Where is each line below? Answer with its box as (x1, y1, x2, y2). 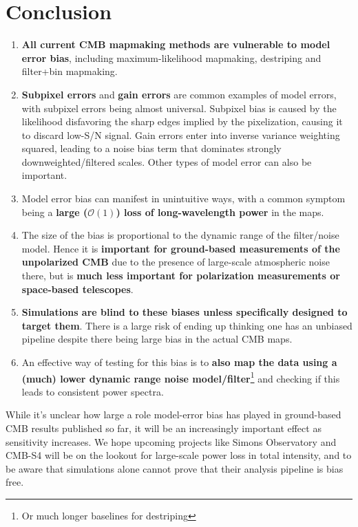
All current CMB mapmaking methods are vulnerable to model (21, 37, 330, 52)
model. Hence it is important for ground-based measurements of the (21, 241, 340, 255)
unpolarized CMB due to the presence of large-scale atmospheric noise (21, 255, 330, 269)
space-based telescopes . (21, 281, 134, 296)
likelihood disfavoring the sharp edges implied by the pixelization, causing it (21, 114, 343, 129)
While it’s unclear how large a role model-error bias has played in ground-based (6, 407, 341, 422)
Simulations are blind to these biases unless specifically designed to (21, 305, 348, 319)
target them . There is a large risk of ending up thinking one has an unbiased (21, 318, 352, 332)
